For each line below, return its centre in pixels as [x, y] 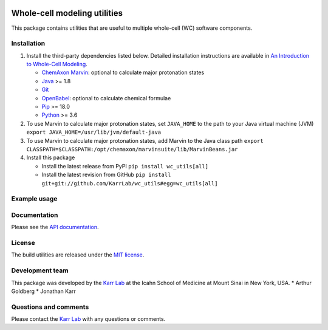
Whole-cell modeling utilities [67, 13]
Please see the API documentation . [55, 227]
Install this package [51, 157]
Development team [40, 270]
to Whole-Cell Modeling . [57, 64]
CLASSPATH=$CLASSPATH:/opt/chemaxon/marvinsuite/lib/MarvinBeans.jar [132, 149]
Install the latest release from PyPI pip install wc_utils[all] [125, 166]
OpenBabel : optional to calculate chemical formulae [106, 98]
